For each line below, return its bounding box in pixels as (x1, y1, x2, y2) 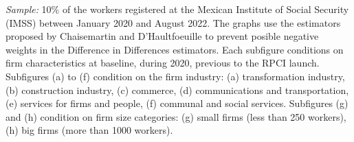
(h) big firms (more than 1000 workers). (5, 123, 173, 137)
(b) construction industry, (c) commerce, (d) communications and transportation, (5, 82, 349, 97)
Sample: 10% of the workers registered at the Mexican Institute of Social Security (5, 2, 349, 16)
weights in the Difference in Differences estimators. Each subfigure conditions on (5, 42, 344, 56)
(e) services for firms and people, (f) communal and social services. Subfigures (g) (5, 96, 349, 110)
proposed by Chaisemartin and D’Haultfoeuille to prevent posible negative (5, 29, 319, 43)
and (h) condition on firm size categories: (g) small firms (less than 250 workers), (5, 109, 346, 123)
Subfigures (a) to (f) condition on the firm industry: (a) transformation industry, (5, 69, 345, 83)
